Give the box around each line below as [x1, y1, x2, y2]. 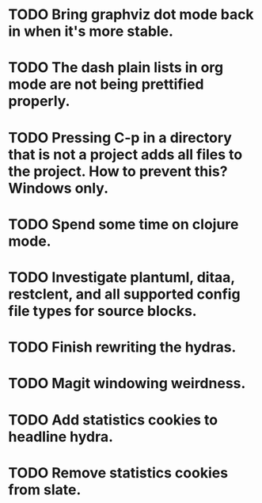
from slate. [8, 481, 82, 498]
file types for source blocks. [8, 302, 197, 320]
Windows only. [8, 179, 109, 197]
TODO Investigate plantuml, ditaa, [8, 268, 235, 286]
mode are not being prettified [8, 75, 204, 93]
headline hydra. [8, 428, 113, 445]
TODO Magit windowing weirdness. [8, 375, 246, 393]
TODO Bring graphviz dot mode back [8, 6, 255, 24]
